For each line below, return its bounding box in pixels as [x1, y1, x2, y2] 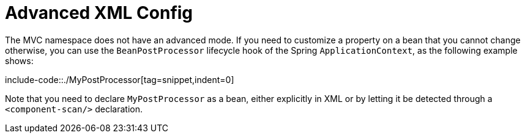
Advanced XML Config [5, 2, 193, 23]
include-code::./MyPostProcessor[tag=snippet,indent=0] [5, 74, 234, 85]
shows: [5, 55, 34, 66]
